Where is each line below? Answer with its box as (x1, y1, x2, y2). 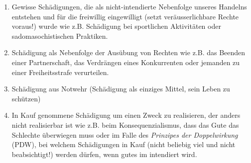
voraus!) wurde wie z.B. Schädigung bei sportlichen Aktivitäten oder (11, 21, 221, 31)
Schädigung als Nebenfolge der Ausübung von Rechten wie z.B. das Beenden (11, 47, 246, 58)
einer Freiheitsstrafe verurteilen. (11, 67, 109, 77)
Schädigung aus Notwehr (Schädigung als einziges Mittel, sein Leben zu (11, 83, 230, 94)
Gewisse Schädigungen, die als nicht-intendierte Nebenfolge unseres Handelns (11, 1, 247, 11)
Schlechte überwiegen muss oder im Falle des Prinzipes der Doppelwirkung (11, 129, 238, 140)
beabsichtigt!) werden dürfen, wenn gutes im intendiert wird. (11, 149, 197, 159)
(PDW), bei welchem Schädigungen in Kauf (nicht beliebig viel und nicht (11, 139, 236, 150)
